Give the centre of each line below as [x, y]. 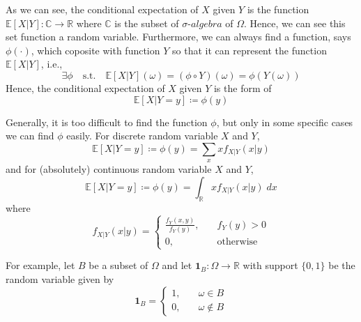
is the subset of [147, 23]
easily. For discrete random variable [142, 136]
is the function [278, 9]
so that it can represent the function [249, 50]
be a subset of [118, 265]
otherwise [237, 242]
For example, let [40, 265]
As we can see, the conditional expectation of [102, 9]
